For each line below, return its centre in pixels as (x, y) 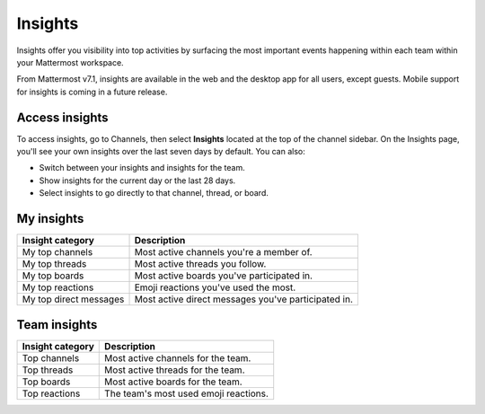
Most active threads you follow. (200, 264)
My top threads (54, 264)
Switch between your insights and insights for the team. (142, 168)
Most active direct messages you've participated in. (244, 299)
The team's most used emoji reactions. (187, 393)
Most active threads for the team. (175, 370)
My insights (50, 219)
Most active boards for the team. (173, 382)
